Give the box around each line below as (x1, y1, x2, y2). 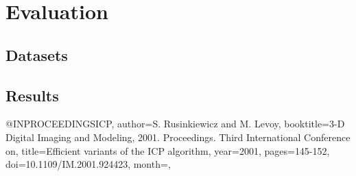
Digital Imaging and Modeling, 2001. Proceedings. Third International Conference (5, 129, 351, 144)
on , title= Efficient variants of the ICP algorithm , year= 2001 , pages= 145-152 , (5, 143, 330, 158)
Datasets (5, 44, 68, 65)
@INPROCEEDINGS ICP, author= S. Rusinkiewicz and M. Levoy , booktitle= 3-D (5, 116, 345, 131)
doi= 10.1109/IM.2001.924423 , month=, (5, 157, 171, 171)
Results (5, 84, 59, 105)
